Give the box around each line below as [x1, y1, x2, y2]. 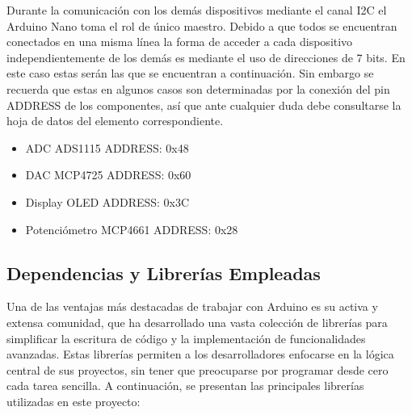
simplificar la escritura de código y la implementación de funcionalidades [6, 329, 366, 346]
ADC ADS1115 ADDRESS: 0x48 [25, 139, 189, 156]
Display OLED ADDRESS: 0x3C [25, 193, 190, 210]
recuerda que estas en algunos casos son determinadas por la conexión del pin [6, 80, 390, 97]
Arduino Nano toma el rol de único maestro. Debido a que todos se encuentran [6, 17, 397, 34]
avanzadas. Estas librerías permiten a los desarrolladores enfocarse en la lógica [6, 346, 394, 363]
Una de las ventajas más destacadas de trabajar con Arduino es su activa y [6, 298, 378, 315]
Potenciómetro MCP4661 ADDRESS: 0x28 [25, 220, 238, 237]
